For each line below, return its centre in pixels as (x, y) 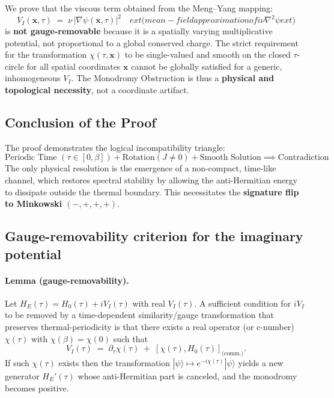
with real (149, 303)
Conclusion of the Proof (80, 122)
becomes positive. (37, 387)
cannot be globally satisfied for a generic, (207, 66)
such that (130, 338)
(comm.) (233, 353)
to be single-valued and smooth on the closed (208, 54)
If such (17, 362)
